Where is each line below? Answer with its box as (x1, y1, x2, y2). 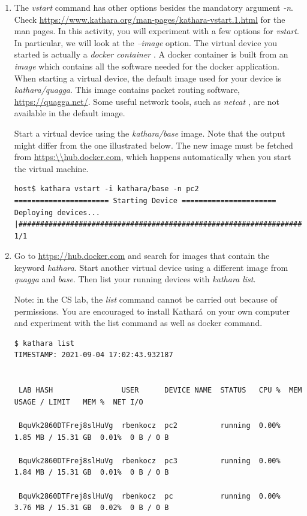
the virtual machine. (14, 162, 89, 174)
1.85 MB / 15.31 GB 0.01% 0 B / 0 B (14, 433, 169, 442)
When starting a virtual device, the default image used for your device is (14, 71, 282, 84)
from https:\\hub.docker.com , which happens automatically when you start (14, 150, 291, 163)
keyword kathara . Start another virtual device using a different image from (14, 261, 288, 273)
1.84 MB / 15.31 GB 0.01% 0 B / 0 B (14, 468, 169, 477)
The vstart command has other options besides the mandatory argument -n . (14, 1, 293, 13)
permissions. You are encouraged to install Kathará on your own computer (14, 304, 290, 317)
